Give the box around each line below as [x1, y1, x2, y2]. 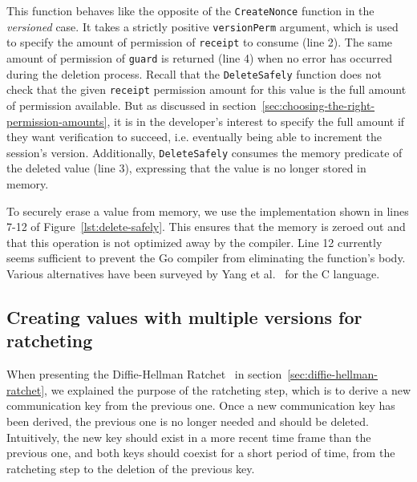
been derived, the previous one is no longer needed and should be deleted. [6, 412, 369, 429]
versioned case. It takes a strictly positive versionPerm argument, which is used [6, 18, 399, 34]
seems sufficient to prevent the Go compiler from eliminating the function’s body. [6, 249, 406, 266]
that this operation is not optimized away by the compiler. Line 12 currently [6, 233, 383, 250]
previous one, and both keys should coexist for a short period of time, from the [6, 444, 395, 461]
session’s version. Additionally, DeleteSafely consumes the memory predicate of [6, 144, 403, 160]
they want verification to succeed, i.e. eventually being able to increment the [6, 128, 382, 145]
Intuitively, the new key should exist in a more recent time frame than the [6, 428, 371, 445]
